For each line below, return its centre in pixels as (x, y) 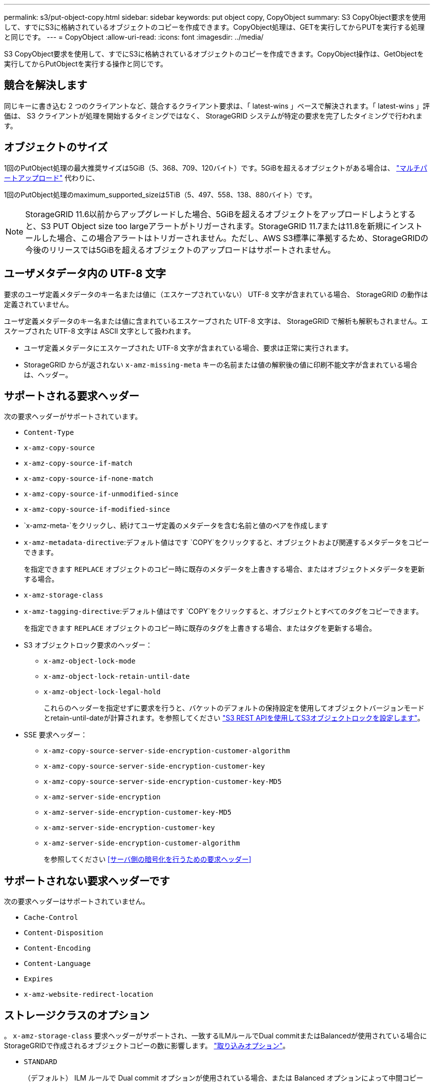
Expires (39, 979)
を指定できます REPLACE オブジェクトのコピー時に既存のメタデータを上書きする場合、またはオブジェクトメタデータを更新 (224, 569)
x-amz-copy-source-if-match (78, 463)
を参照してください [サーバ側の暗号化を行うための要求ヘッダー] (148, 859)
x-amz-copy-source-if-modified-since (97, 510)
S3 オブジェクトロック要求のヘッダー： (88, 645)
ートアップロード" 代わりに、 (52, 178)
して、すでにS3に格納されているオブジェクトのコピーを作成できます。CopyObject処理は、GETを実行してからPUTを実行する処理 (214, 27)
